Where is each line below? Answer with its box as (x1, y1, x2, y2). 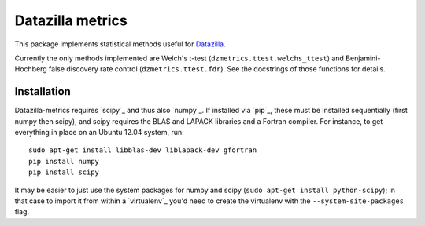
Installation (14, 85, 71, 98)
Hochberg (14, 64, 47, 74)
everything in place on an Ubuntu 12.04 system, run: (14, 128, 184, 137)
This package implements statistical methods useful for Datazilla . (14, 39, 226, 49)
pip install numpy (28, 157, 100, 166)
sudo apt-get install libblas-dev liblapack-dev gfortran (28, 146, 257, 155)
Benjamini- (345, 53, 381, 63)
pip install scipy (28, 168, 100, 177)
